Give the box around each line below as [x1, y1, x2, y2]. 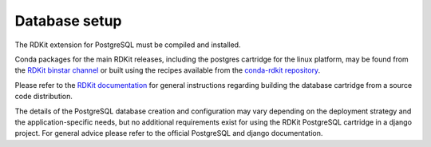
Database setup [14, 12, 122, 30]
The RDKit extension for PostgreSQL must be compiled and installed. [14, 40, 241, 50]
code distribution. [14, 92, 73, 101]
